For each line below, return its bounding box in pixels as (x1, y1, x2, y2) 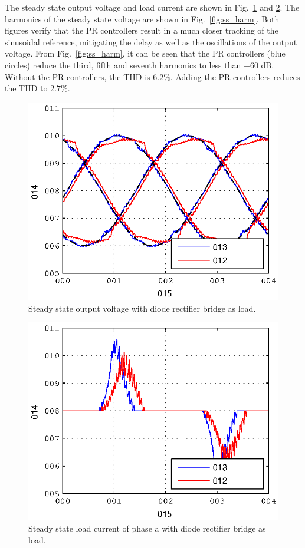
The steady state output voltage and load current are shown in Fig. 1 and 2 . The (5, 1, 300, 13)
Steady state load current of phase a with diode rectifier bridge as (28, 522, 266, 534)
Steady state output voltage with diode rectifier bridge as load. (28, 302, 256, 314)
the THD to (5, 82, 48, 94)
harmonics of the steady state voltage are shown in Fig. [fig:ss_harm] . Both (5, 12, 280, 25)
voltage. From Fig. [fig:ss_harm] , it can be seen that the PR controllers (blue (5, 47, 286, 60)
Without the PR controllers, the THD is (5, 70, 150, 82)
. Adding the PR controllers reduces (170, 70, 300, 82)
